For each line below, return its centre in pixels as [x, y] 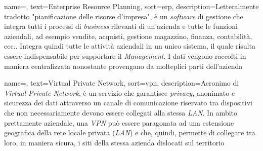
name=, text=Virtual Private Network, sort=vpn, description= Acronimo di [122, 83]
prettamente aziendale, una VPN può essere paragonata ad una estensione [119, 122]
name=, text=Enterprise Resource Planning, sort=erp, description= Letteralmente [131, 6]
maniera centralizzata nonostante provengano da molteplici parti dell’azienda [123, 66]
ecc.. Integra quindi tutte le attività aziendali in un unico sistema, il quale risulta [130, 46]
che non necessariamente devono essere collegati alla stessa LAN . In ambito [121, 112]
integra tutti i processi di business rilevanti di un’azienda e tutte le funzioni [121, 26]
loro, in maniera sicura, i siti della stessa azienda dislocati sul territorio [114, 142]
